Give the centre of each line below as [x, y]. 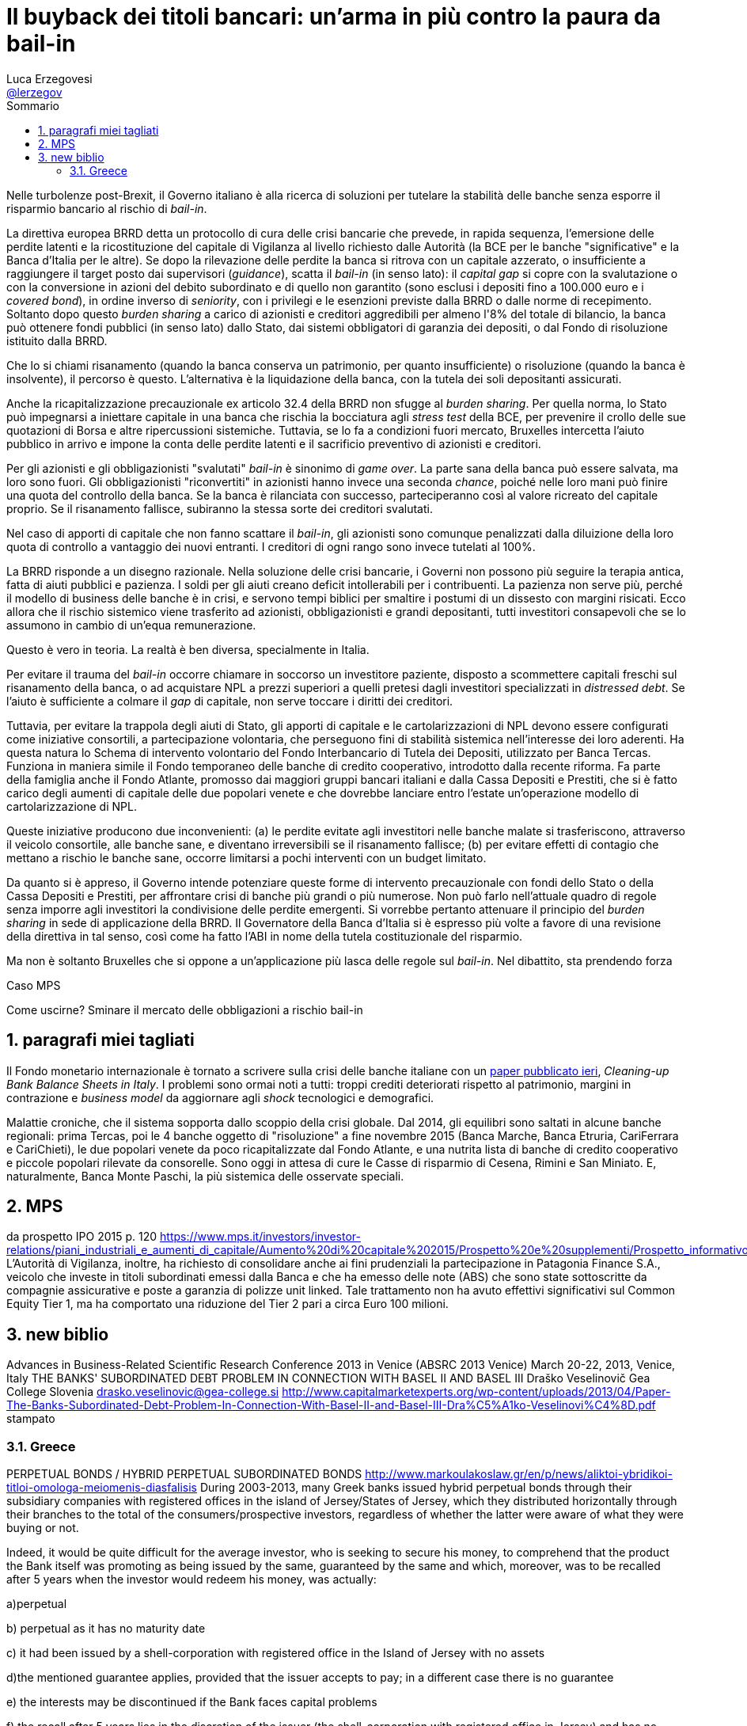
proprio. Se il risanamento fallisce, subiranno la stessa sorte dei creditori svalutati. [220, 508]
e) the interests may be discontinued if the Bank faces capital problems [192, 1702]
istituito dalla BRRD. [57, 340]
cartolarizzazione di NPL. [72, 806]
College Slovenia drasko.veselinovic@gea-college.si [143, 1392]
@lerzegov [34, 92]
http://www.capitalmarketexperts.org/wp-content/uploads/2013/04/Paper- [476, 1392]
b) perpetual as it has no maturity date [106, 1629]
